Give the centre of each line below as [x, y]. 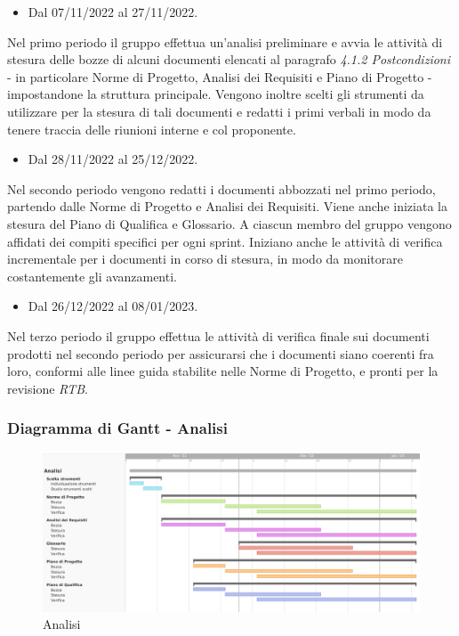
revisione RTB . [48, 388]
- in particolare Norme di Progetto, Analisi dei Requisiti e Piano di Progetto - [220, 76]
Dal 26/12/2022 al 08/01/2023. [113, 306]
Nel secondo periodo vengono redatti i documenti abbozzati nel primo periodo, [221, 188]
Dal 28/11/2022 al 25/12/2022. [113, 159]
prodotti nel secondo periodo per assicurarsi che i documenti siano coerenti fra [221, 353]
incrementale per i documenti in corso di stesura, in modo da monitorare [205, 259]
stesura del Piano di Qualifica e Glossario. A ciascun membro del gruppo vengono [229, 223]
